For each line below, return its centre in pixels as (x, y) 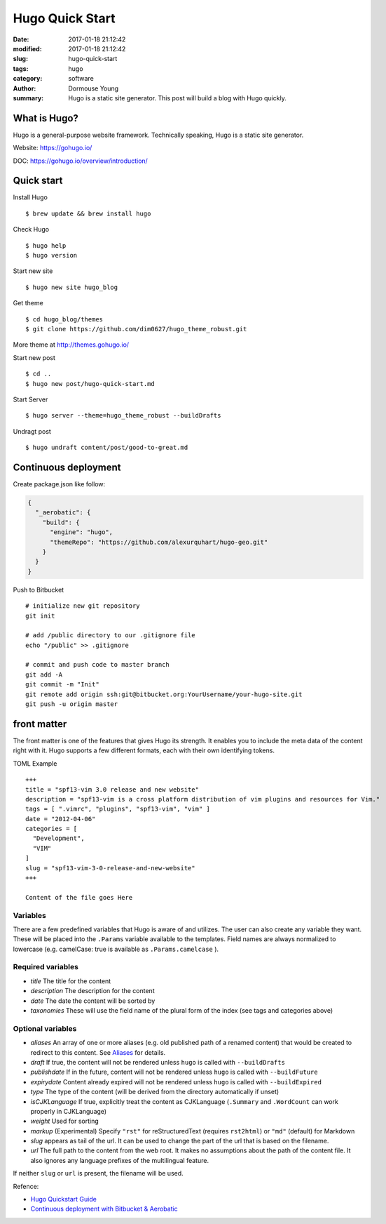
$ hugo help (46, 245)
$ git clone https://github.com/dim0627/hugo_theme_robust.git (136, 329)
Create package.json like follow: (59, 484)
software (81, 79)
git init (40, 616)
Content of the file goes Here (79, 897)
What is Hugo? (46, 118)
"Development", (58, 838)
